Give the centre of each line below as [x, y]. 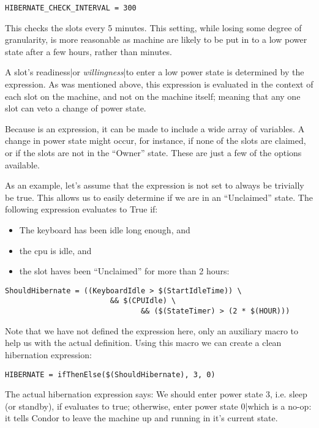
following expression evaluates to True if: [81, 209]
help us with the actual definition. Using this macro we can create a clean [143, 343]
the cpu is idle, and [55, 250]
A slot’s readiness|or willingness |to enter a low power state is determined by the [155, 72]
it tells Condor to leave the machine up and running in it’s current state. [141, 418]
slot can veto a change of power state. [76, 108]
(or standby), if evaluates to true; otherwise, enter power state [122, 406]
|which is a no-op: [278, 406]
